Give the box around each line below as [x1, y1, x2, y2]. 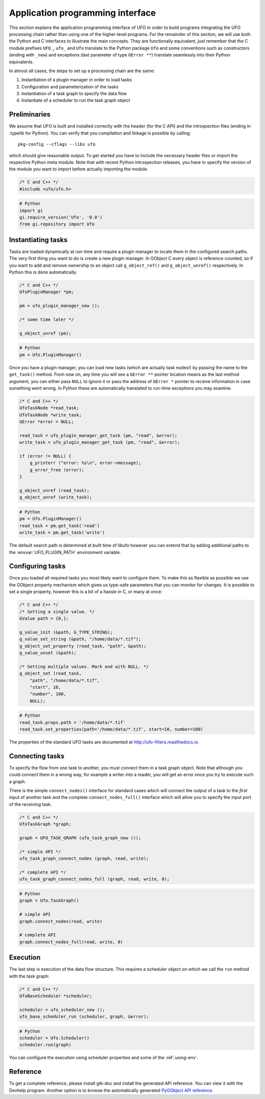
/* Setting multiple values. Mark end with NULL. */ [19, 663, 149, 669]
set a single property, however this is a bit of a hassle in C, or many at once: [9, 589, 162, 595]
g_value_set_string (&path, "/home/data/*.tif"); [19, 636, 141, 642]
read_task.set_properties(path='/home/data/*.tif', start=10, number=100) [19, 727, 204, 732]
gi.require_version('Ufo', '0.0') [19, 215, 103, 220]
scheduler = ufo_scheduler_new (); [19, 1007, 105, 1013]
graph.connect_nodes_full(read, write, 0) [19, 939, 123, 945]
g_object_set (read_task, [19, 671, 82, 676]
